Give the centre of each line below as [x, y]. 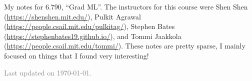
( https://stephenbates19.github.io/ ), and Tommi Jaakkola [93, 36]
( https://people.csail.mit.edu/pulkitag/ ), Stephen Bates [89, 26]
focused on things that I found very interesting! [76, 55]
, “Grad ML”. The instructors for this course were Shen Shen [154, 6]
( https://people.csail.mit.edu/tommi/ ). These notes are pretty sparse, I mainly [125, 46]
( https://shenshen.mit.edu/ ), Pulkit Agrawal [72, 16]
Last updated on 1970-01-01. [48, 72]
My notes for [24, 6]
